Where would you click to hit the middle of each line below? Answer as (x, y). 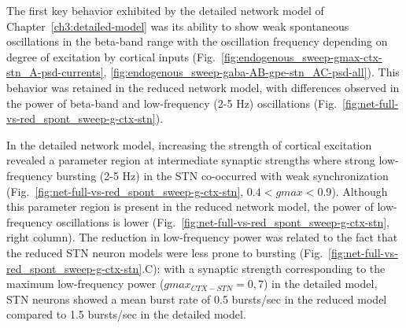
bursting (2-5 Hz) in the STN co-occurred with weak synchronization (222, 175)
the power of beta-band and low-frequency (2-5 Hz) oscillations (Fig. (172, 103)
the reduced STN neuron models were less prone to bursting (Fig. (165, 252)
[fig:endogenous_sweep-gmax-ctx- (301, 56)
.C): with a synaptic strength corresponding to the (264, 268)
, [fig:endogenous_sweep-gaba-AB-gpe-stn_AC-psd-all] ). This (251, 72)
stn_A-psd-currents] (55, 72)
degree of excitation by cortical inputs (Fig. (111, 56)
